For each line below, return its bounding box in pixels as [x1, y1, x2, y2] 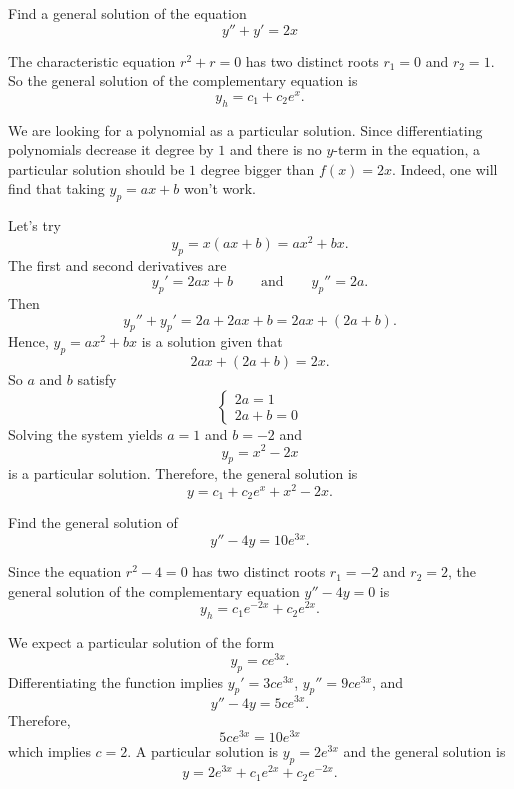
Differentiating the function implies [8, 671, 223, 692]
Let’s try [8, 215, 61, 236]
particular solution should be [8, 158, 185, 179]
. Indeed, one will [392, 158, 498, 179]
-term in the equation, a [333, 139, 480, 160]
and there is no [229, 139, 322, 160]
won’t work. [184, 178, 256, 199]
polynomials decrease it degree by [8, 139, 214, 160]
